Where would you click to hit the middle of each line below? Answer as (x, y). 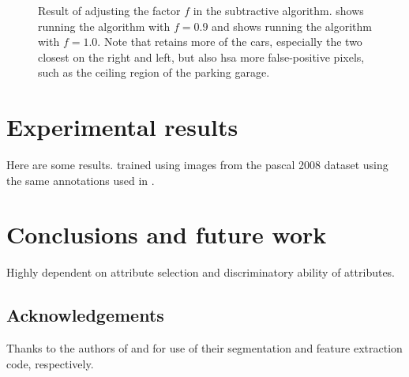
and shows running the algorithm (292, 26)
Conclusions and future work (167, 234)
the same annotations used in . (81, 180)
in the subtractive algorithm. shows (278, 10)
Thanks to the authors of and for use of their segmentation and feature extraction (204, 348)
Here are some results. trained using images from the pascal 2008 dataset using (197, 165)
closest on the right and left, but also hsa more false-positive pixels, (201, 57)
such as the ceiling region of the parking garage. (154, 72)
